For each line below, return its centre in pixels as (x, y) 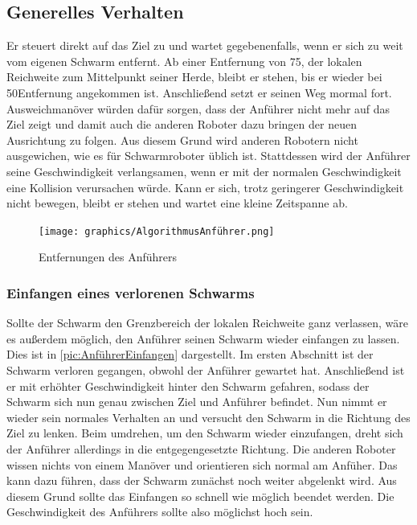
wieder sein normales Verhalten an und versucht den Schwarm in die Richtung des (208, 417)
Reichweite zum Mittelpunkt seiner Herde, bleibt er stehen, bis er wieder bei (194, 77)
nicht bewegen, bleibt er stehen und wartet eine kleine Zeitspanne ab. (177, 203)
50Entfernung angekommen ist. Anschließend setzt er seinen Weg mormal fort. (199, 92)
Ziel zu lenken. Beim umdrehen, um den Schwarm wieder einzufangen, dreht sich (205, 433)
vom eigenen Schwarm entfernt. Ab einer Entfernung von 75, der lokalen (184, 61)
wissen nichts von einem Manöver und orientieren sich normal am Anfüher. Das (202, 464)
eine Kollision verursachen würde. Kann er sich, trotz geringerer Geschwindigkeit (205, 187)
